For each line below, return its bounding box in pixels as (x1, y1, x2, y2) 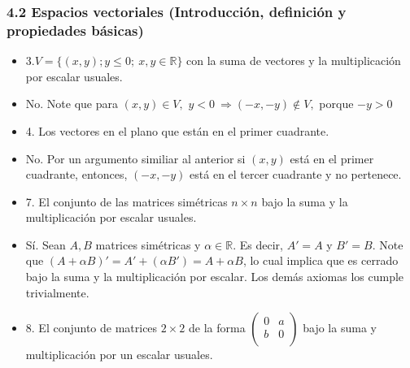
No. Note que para (25, 95, 119, 112)
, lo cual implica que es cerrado (242, 252, 399, 269)
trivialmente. (25, 284, 89, 301)
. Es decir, (233, 236, 283, 253)
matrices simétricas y (95, 236, 201, 253)
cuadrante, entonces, (25, 166, 128, 183)
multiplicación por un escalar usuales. (25, 346, 213, 363)
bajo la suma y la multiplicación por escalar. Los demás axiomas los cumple (25, 268, 404, 285)
